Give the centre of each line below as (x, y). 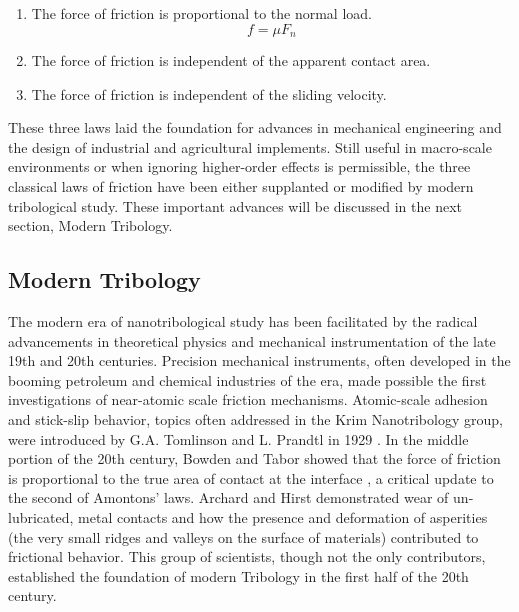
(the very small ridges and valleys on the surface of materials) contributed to (243, 536)
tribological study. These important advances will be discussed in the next (235, 205)
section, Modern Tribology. (90, 225)
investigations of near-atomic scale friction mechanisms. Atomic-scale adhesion (248, 399)
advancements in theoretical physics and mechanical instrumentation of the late (252, 340)
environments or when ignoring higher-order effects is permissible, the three (239, 166)
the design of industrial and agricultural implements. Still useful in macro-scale (250, 146)
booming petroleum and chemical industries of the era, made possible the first (247, 379)
